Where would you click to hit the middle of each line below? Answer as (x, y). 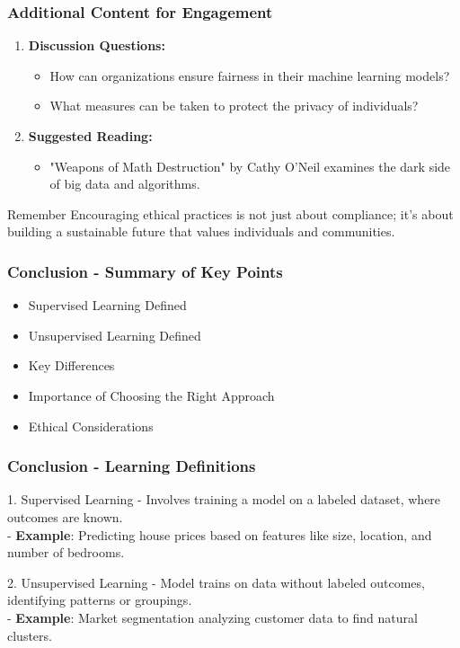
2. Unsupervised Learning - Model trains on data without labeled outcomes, (216, 582)
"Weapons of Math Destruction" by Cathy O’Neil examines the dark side (250, 166)
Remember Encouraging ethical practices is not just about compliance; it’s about (230, 213)
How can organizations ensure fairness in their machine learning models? (250, 75)
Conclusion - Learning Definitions (132, 466)
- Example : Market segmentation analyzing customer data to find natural (212, 617)
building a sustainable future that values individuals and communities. (201, 231)
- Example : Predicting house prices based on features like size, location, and (220, 534)
